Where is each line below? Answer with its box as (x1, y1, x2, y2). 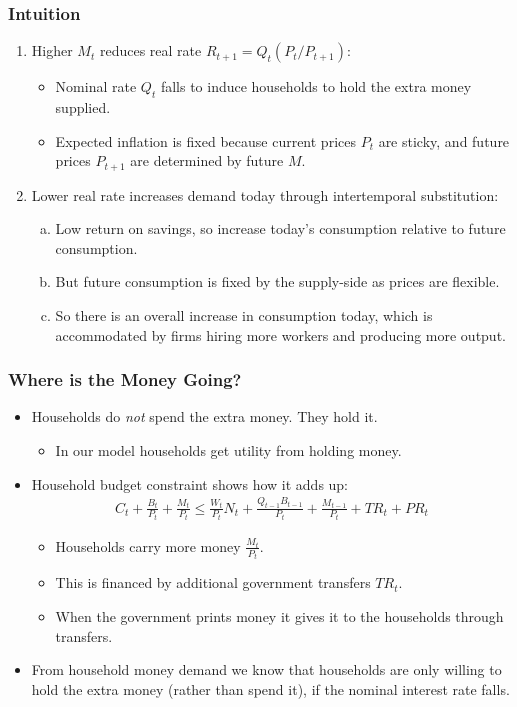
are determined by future (130, 150, 284, 171)
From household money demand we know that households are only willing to (31, 659, 502, 680)
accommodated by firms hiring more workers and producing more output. (55, 324, 506, 345)
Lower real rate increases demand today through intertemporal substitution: (31, 184, 499, 205)
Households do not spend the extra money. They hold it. (31, 406, 378, 427)
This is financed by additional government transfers (55, 572, 371, 593)
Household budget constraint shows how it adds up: (31, 473, 349, 494)
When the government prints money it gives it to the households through (55, 606, 504, 627)
